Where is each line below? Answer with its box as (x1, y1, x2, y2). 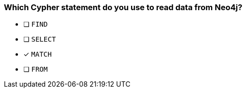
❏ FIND (23, 20, 48, 29)
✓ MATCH (23, 50, 52, 59)
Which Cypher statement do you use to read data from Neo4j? (4, 2, 243, 12)
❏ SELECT (23, 35, 56, 44)
